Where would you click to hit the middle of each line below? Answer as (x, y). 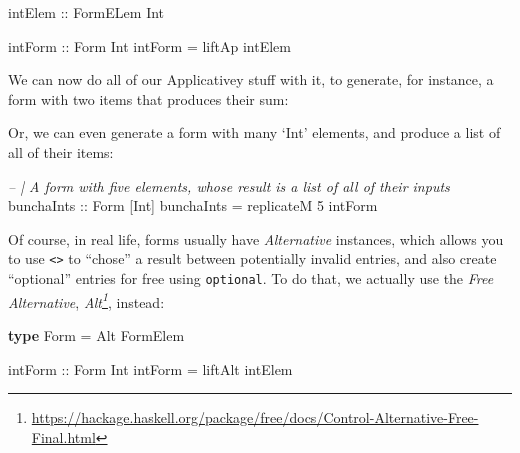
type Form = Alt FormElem (96, 334)
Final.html (63, 436)
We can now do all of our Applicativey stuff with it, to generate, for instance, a (251, 79)
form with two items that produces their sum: (148, 98)
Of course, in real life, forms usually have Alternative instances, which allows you (256, 238)
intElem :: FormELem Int (86, 12)
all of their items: (61, 151)
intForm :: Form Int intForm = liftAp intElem (149, 45)
